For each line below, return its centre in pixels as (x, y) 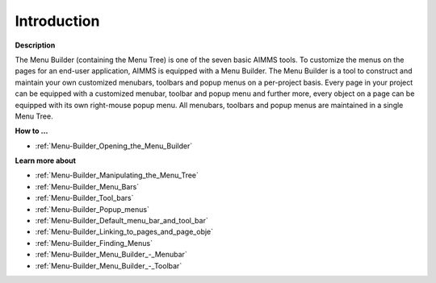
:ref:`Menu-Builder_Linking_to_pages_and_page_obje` (124, 232)
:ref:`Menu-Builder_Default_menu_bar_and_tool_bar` (122, 221)
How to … (31, 131)
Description (35, 45)
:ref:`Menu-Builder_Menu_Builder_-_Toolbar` (109, 265)
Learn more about (46, 160)
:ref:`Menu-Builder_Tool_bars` (84, 198)
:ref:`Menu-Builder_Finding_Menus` (94, 243)
